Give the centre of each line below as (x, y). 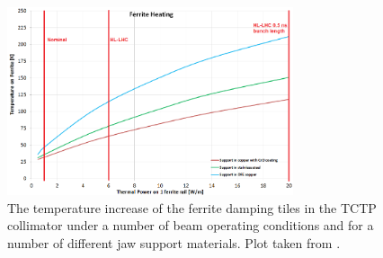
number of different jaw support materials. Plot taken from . (174, 243)
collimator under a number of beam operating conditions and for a (191, 225)
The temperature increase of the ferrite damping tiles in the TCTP (192, 207)
